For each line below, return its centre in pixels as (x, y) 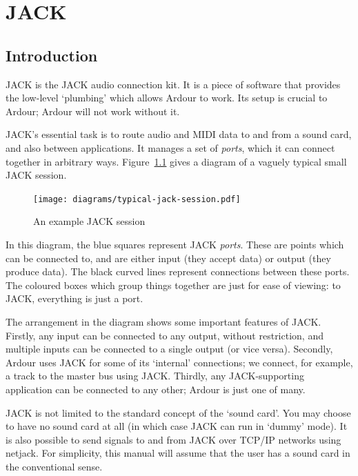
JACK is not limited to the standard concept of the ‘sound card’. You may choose (178, 412)
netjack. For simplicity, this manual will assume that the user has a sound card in (178, 453)
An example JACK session (89, 221)
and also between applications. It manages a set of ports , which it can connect (170, 147)
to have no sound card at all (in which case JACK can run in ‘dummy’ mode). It (177, 426)
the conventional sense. (54, 466)
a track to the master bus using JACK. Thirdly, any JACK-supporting (155, 376)
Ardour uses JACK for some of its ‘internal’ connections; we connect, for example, (179, 362)
